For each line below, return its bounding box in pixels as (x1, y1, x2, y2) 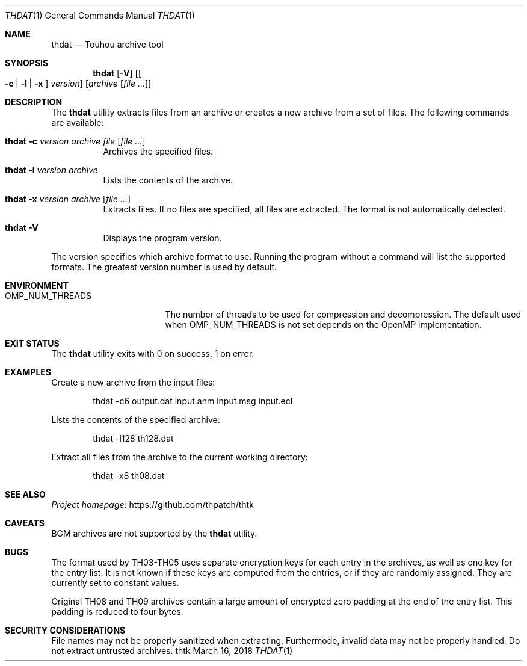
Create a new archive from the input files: (51, 377, 215, 387)
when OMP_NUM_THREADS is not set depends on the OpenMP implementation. (165, 319, 482, 330)
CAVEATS (5, 518, 45, 528)
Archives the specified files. (103, 146, 214, 156)
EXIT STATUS (5, 338, 60, 348)
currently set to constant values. (51, 578, 179, 588)
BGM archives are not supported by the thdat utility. (51, 528, 257, 538)
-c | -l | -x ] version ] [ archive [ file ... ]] (5, 78, 152, 88)
